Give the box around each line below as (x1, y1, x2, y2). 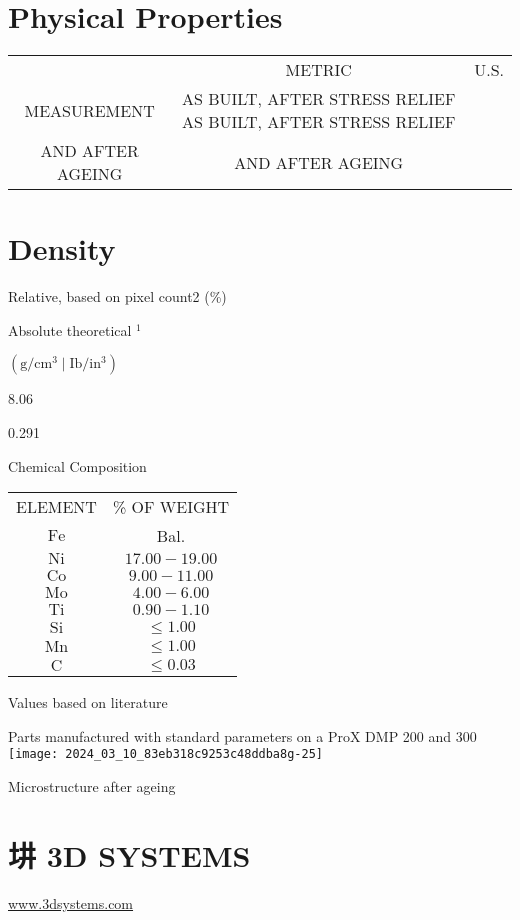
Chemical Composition (8, 455, 147, 476)
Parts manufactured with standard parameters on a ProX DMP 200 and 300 (8, 725, 477, 746)
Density (8, 228, 116, 269)
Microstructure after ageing (8, 776, 176, 797)
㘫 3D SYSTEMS (8, 834, 251, 875)
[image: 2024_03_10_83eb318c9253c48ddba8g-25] (8, 747, 323, 762)
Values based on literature (8, 692, 168, 713)
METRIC (285, 58, 352, 82)
